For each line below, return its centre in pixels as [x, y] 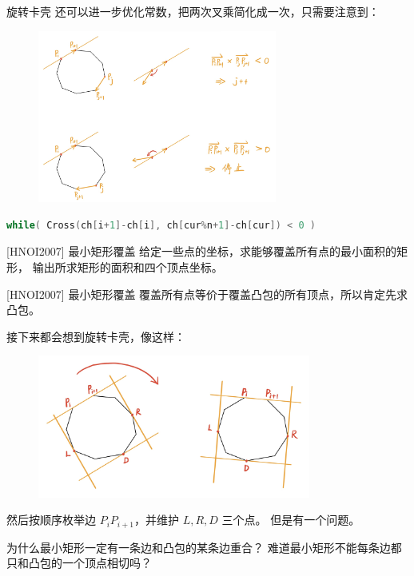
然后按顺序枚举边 [51, 520]
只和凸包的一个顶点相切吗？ [79, 563]
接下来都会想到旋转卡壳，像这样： [96, 336]
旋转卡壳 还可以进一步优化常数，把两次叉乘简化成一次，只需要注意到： [193, 11]
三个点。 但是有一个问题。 [291, 520]
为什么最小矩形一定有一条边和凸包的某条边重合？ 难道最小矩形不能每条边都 [204, 547]
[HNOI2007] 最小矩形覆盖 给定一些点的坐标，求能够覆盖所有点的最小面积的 [202, 251]
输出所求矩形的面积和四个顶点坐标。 [127, 267]
